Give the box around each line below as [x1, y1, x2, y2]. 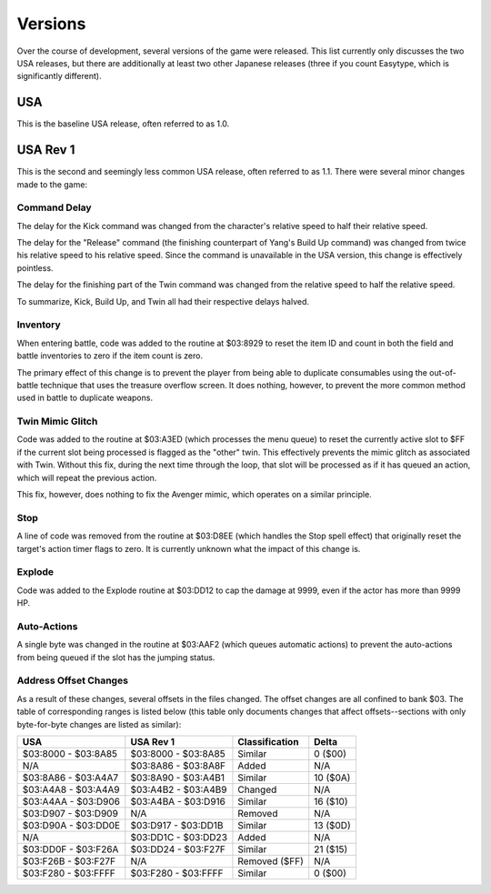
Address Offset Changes [16, 674, 129, 687]
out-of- [428, 367, 456, 377]
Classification [237, 735, 299, 748]
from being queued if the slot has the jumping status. [16, 651, 215, 663]
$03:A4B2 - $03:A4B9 [130, 783, 227, 796]
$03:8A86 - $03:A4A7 [22, 771, 119, 784]
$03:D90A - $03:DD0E [22, 819, 121, 831]
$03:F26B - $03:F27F [22, 855, 116, 868]
